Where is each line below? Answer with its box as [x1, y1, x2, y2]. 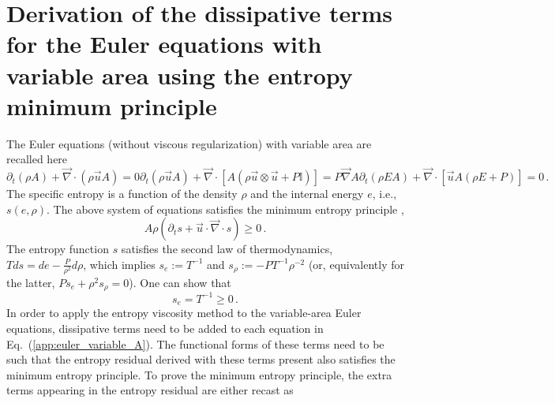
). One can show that [129, 274, 231, 291]
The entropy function [6, 241, 109, 257]
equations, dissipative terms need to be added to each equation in [6, 320, 324, 337]
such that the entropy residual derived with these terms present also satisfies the [6, 351, 396, 368]
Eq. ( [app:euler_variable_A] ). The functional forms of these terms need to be [6, 335, 384, 352]
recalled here [6, 151, 68, 167]
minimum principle [6, 89, 217, 121]
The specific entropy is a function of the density [6, 185, 238, 202]
